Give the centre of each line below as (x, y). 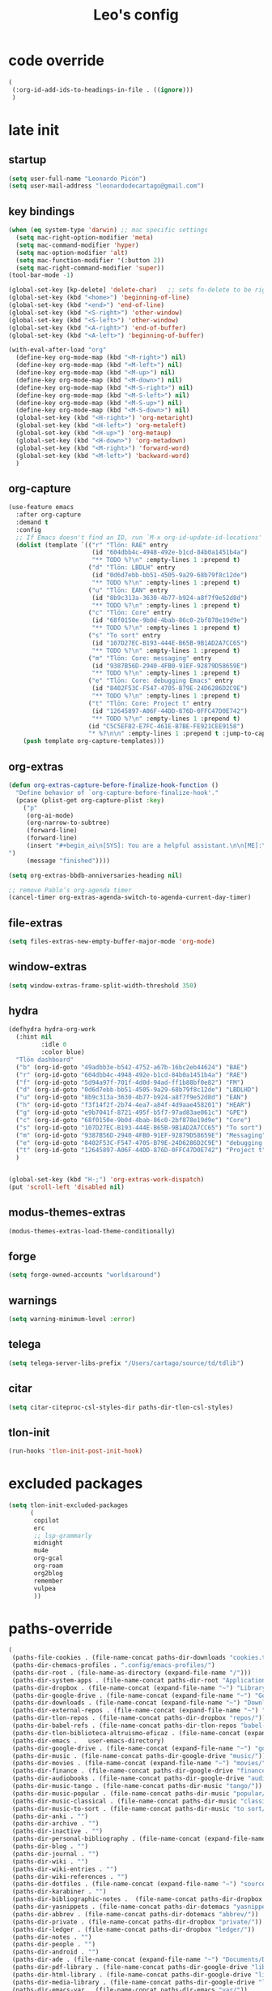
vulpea (45, 1588)
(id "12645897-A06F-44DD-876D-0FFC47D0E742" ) (170, 711)
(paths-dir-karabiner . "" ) (59, 1892)
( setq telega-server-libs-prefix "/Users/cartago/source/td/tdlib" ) (126, 1363)
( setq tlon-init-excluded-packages (68, 1505)
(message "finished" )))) (68, 861)
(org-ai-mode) (50, 815)
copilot (47, 1520)
